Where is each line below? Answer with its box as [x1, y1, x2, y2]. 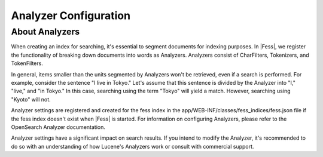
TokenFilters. [11, 60, 43, 67]
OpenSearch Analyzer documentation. [11, 123, 106, 131]
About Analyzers [11, 26, 80, 37]
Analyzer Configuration [11, 9, 131, 22]
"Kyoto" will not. [11, 96, 51, 103]
